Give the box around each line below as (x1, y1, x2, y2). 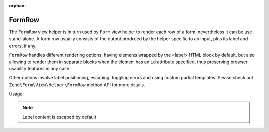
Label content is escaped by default (22, 114, 97, 120)
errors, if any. (9, 43, 37, 49)
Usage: (9, 91, 24, 97)
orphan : (9, 3, 26, 8)
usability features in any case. (9, 66, 71, 71)
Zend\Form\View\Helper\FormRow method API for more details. (9, 82, 145, 88)
